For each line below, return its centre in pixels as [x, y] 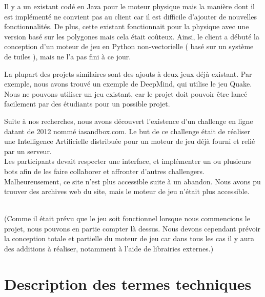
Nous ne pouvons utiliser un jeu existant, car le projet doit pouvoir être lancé [126, 93]
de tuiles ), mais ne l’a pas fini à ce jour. [68, 56]
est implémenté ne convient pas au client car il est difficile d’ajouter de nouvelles [131, 16]
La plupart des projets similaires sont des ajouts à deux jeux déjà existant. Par [128, 73]
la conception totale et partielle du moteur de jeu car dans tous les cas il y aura [129, 238]
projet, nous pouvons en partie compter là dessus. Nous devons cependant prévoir [132, 228]
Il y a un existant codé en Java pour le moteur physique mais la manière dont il [129, 6]
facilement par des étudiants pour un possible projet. [87, 104]
